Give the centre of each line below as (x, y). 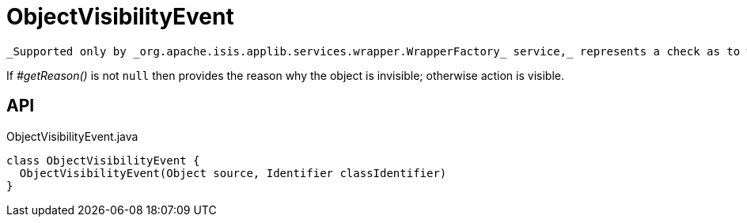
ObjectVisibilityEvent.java (72, 136)
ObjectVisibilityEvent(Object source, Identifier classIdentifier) (233, 173)
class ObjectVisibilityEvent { (103, 160)
